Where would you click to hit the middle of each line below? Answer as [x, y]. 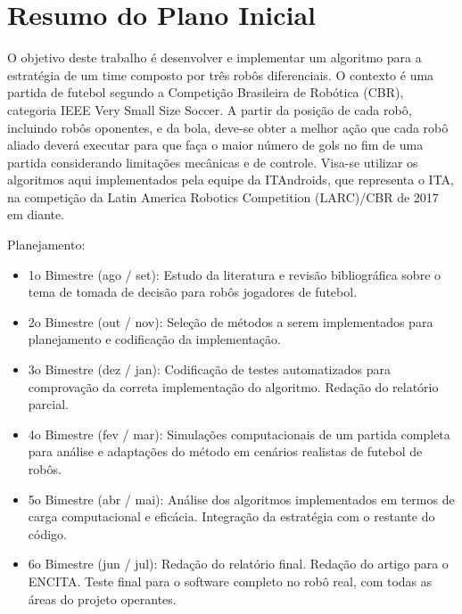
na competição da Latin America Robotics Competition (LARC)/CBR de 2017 [223, 196]
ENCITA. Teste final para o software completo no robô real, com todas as [230, 581]
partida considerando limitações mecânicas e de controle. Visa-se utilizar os [213, 162]
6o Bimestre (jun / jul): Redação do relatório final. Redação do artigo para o [238, 564]
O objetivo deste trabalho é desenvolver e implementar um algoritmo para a [214, 57]
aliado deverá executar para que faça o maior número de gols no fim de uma [215, 145]
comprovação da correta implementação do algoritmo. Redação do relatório [233, 386]
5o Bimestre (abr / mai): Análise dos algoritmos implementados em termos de [241, 499]
